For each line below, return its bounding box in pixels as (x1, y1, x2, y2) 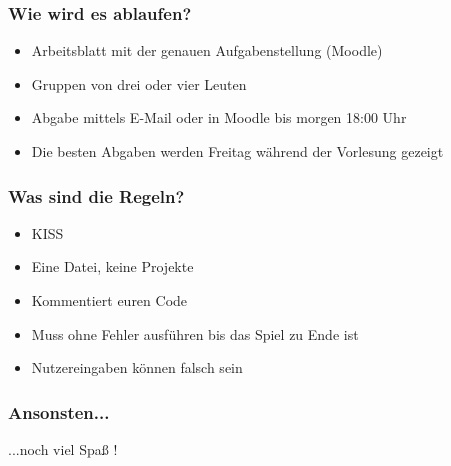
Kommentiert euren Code (31, 290, 188, 310)
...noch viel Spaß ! (8, 439, 118, 459)
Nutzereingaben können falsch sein (31, 357, 243, 378)
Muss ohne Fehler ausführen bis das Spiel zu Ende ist (31, 323, 359, 344)
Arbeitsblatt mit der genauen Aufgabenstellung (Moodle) (31, 40, 383, 61)
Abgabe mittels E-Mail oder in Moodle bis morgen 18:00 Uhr (31, 107, 407, 128)
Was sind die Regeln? (8, 183, 185, 208)
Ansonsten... (8, 399, 110, 424)
